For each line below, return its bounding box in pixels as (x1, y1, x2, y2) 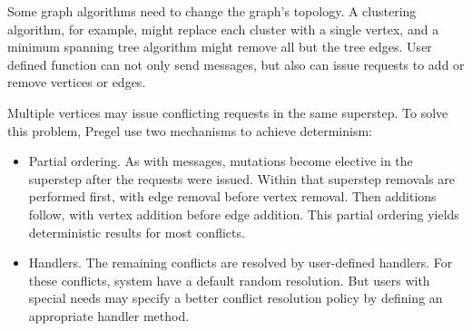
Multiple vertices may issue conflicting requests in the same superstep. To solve (7, 102, 448, 122)
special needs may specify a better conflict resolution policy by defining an (28, 288, 443, 307)
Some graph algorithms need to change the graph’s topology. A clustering (7, 2, 417, 20)
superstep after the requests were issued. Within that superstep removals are (28, 169, 455, 188)
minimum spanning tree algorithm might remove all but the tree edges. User (7, 37, 432, 56)
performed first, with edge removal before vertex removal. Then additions (28, 187, 437, 206)
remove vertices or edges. (7, 73, 146, 92)
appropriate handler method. (28, 306, 190, 325)
